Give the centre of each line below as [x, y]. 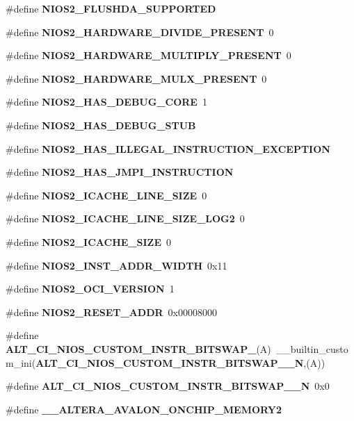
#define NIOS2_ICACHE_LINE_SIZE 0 [106, 195]
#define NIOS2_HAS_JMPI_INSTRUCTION [120, 172]
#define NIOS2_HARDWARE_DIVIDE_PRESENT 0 [140, 32]
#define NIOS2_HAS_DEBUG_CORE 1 [106, 102]
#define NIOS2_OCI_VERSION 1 [90, 289]
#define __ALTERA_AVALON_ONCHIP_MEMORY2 [144, 409]
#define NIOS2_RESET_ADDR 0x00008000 [111, 312]
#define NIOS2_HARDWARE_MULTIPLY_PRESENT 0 [148, 55]
